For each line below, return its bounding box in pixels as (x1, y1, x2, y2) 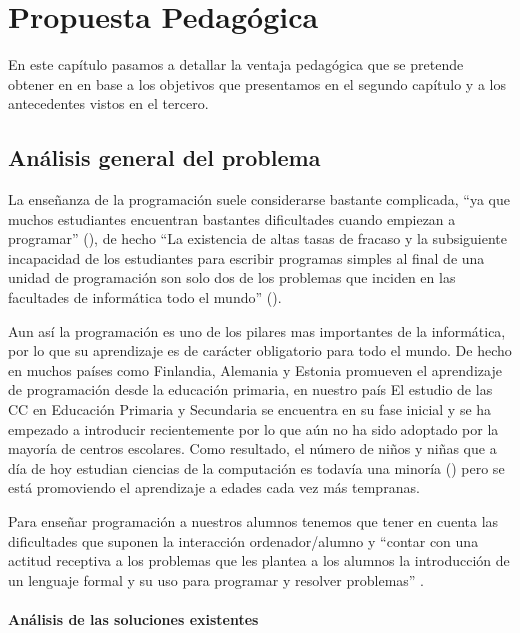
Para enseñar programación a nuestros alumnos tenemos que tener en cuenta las (8, 511, 499, 532)
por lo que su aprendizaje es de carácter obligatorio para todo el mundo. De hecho (8, 340, 512, 361)
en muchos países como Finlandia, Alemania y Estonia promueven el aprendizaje (8, 359, 502, 380)
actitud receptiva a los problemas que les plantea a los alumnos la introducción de (8, 550, 510, 571)
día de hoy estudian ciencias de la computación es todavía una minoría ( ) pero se (8, 457, 505, 478)
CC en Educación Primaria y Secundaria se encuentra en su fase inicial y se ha (8, 399, 492, 420)
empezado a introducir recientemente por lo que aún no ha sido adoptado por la (8, 418, 499, 439)
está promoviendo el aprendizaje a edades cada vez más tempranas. (8, 477, 420, 498)
